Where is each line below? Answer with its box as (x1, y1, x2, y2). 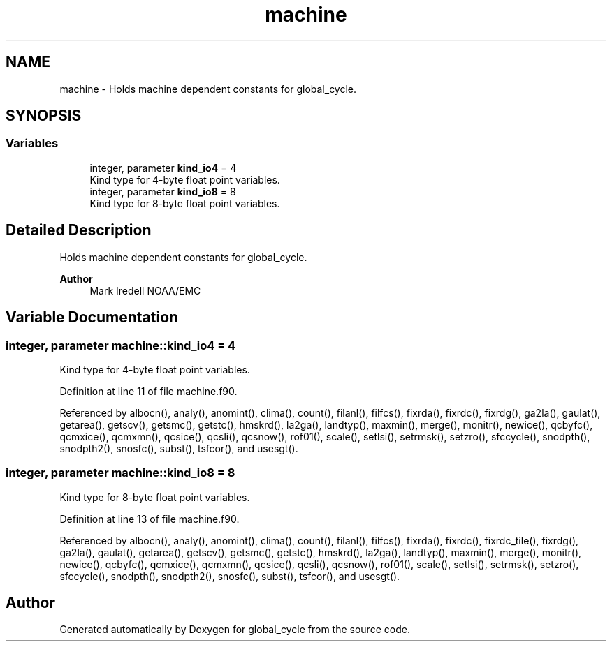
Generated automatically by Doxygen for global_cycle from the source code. (59, 623, 410, 636)
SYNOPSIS (6, 107, 82, 125)
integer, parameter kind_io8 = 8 (89, 185, 236, 198)
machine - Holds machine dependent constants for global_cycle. (59, 82, 357, 95)
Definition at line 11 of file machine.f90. (59, 385, 238, 397)
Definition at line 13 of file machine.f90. (59, 512, 240, 525)
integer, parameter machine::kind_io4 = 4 (6, 338, 236, 352)
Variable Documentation (6, 308, 179, 327)
